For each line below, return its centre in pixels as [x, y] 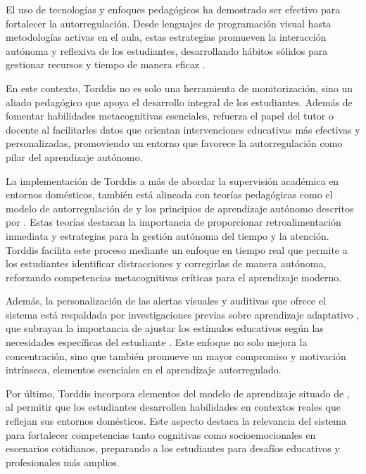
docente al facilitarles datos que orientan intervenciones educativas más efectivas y [183, 129]
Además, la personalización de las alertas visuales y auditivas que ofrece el [166, 301]
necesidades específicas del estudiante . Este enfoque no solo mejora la [157, 342]
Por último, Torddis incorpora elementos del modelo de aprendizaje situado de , [178, 393]
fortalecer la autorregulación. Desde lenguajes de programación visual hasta [169, 23]
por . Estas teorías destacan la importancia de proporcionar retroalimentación [173, 222]
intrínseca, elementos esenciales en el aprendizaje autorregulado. [144, 370]
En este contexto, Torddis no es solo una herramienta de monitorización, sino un [179, 88]
